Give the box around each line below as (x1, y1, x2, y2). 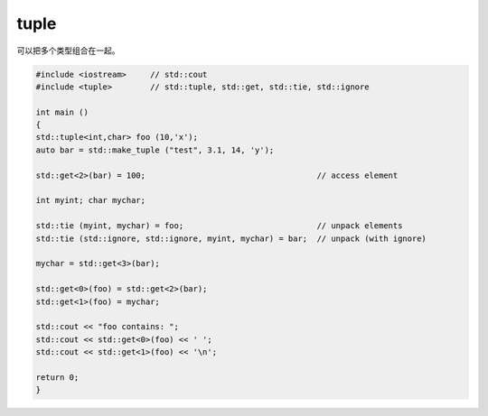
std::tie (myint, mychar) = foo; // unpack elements (35, 221, 403, 231)
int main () (35, 106, 89, 117)
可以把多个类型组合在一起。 (16, 45, 120, 56)
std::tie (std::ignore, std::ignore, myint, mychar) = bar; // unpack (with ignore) (35, 233, 427, 244)
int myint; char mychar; (35, 195, 146, 206)
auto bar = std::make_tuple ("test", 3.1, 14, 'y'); (35, 144, 275, 155)
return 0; (35, 372, 80, 383)
